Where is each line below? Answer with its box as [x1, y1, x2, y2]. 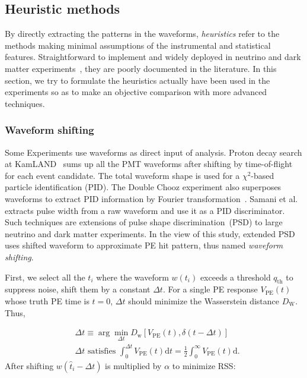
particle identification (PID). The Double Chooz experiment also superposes [5, 181, 282, 193]
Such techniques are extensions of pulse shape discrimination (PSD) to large [5, 216, 283, 228]
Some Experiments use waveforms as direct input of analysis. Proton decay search [5, 146, 302, 158]
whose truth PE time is [5, 294, 89, 307]
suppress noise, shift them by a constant [5, 283, 151, 295]
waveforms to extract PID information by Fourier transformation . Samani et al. [5, 192, 298, 204]
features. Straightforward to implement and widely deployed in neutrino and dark [5, 51, 301, 63]
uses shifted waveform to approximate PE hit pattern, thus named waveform [5, 239, 283, 251]
